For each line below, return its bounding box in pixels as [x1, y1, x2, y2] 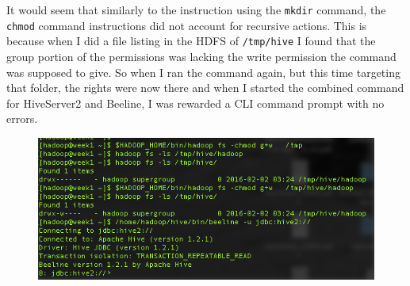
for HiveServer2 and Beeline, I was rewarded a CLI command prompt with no [6, 94, 385, 111]
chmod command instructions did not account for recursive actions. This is [6, 17, 367, 33]
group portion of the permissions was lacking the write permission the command [6, 48, 397, 64]
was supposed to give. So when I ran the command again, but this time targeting [6, 63, 400, 80]
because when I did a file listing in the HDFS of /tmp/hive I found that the [6, 32, 376, 49]
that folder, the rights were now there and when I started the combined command [6, 79, 404, 96]
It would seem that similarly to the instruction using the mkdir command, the [6, 2, 386, 17]
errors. [6, 110, 38, 127]
